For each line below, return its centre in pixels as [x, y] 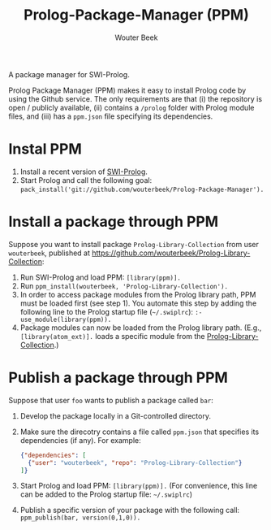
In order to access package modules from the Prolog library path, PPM [138, 294]
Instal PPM [45, 149]
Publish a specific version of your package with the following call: [130, 510]
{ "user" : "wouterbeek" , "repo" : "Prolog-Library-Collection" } [135, 463]
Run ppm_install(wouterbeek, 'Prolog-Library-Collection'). [124, 285]
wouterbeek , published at [49, 253]
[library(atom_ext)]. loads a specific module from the [112, 336]
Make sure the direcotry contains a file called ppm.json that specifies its [140, 432]
